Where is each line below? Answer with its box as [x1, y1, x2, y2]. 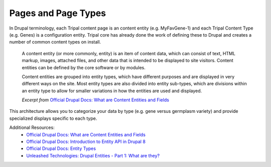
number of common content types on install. [9, 39, 101, 45]
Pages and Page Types [9, 8, 106, 19]
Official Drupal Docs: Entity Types [26, 145, 96, 151]
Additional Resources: [9, 124, 55, 130]
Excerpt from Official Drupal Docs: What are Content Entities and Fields [22, 97, 169, 103]
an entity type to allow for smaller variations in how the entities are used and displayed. [22, 88, 202, 94]
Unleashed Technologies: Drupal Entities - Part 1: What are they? [26, 152, 160, 158]
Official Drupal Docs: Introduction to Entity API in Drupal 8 [26, 138, 146, 145]
